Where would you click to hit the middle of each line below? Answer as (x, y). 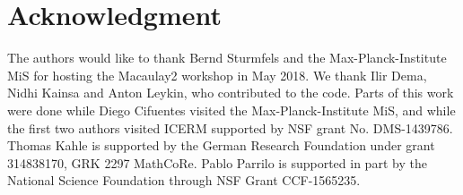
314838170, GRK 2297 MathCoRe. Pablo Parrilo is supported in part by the (217, 162)
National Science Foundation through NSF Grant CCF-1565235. (184, 180)
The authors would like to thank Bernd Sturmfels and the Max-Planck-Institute (227, 58)
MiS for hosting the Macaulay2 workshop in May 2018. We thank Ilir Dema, (217, 75)
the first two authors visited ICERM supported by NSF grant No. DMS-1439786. (230, 127)
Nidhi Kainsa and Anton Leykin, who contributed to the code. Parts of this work (231, 93)
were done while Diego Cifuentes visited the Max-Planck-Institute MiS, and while (231, 110)
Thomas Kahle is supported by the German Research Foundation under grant (221, 145)
